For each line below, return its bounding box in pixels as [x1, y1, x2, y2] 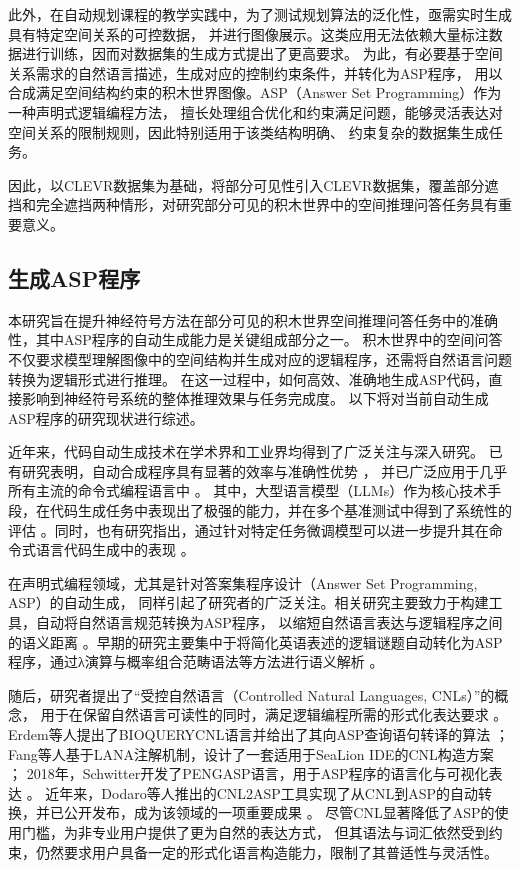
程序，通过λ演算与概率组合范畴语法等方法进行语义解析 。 [8, 651, 384, 672]
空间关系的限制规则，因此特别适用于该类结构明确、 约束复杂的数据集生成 [8, 121, 489, 142]
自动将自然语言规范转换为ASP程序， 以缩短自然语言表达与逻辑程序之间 [35, 612, 503, 633]
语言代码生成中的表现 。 [35, 539, 195, 560]
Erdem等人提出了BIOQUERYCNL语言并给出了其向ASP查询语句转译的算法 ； [8, 724, 509, 745]
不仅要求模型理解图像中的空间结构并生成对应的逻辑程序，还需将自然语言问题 [8, 348, 512, 369]
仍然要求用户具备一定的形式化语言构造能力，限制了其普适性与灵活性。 [35, 841, 498, 862]
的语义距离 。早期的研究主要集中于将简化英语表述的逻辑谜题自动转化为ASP [8, 631, 503, 652]
